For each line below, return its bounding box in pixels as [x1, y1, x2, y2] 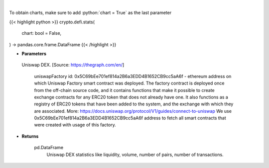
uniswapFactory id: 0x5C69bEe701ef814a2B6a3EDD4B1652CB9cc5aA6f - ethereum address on [34, 73, 232, 79]
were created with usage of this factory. [34, 122, 117, 128]
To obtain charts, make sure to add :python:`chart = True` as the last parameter [9, 10, 172, 16]
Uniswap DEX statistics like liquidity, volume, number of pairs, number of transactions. [46, 152, 224, 158]
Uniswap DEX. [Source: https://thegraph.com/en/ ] [21, 62, 125, 68]
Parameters [21, 50, 47, 57]
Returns [21, 133, 39, 139]
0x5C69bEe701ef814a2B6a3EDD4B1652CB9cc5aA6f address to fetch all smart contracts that [34, 115, 226, 121]
